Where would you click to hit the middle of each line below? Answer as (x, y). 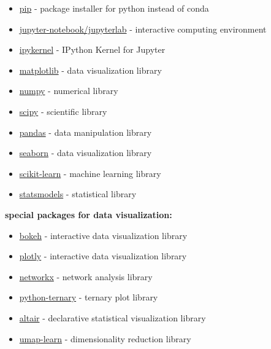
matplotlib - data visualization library (90, 70)
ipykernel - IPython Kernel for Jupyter (92, 49)
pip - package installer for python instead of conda (114, 8)
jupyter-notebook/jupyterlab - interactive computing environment (143, 29)
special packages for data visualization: (89, 214)
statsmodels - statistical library (78, 194)
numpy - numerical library (69, 91)
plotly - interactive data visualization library (103, 256)
